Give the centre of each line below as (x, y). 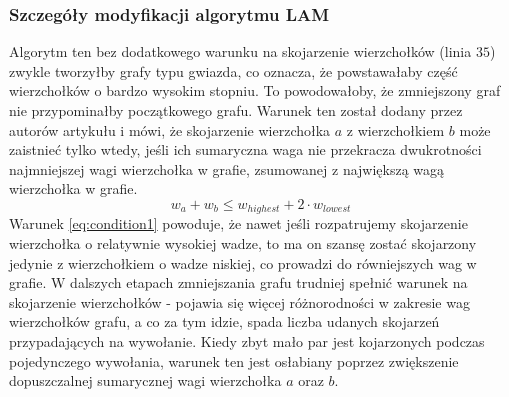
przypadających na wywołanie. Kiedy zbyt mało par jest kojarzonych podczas (247, 340)
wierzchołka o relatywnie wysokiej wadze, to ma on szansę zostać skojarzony (243, 243)
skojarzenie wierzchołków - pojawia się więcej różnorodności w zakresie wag (239, 301)
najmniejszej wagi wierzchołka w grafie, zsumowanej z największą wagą (227, 168)
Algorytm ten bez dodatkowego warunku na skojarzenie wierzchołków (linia (240, 51)
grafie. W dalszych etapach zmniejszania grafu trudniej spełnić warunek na (238, 282)
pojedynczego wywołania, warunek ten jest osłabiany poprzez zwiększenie (234, 360)
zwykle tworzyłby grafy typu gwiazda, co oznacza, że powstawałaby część (233, 70)
